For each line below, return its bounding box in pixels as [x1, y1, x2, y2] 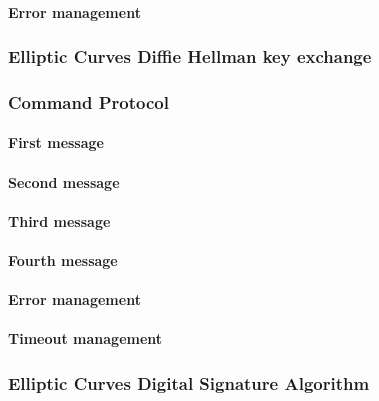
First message [8, 132, 104, 153]
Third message [8, 210, 111, 231]
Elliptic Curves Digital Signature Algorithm [8, 370, 370, 395]
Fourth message [8, 250, 118, 271]
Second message [8, 171, 120, 192]
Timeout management [8, 328, 163, 349]
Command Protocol [8, 89, 169, 114]
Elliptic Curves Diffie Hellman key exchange [8, 44, 372, 69]
